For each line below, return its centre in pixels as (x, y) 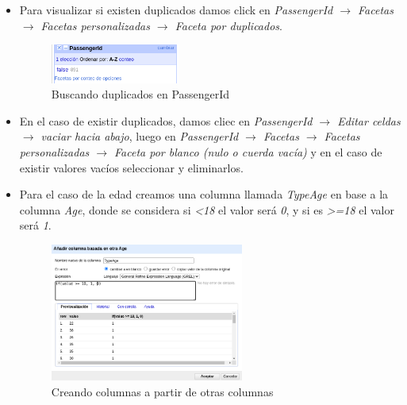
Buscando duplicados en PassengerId (140, 94)
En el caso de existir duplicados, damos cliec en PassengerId (166, 120)
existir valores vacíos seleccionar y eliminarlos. (131, 167)
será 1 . (35, 225)
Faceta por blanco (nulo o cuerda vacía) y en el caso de (248, 151)
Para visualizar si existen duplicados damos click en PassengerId (176, 10)
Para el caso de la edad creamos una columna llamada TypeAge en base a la (204, 194)
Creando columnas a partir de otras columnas (162, 391)
